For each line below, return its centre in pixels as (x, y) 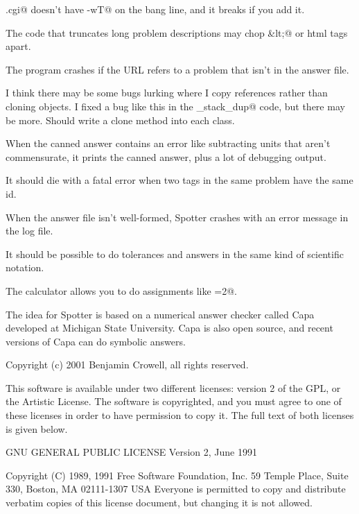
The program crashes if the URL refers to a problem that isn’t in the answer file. (177, 69)
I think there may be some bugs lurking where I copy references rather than (167, 93)
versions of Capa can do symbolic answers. (96, 341)
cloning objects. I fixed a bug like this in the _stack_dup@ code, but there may (175, 106)
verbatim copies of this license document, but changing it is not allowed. (159, 503)
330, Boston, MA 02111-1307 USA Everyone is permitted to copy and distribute (176, 489)
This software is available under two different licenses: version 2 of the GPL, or (173, 387)
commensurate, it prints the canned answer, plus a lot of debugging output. (166, 156)
